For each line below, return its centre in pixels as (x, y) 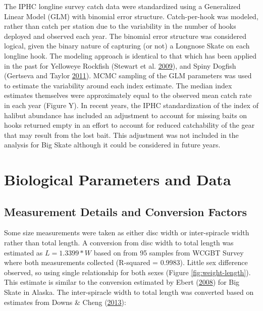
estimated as (23, 252)
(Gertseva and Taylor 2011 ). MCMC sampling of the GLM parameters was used (128, 75)
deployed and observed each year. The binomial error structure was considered (125, 36)
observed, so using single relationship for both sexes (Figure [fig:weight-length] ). (127, 272)
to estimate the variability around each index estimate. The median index (118, 85)
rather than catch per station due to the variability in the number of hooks (120, 26)
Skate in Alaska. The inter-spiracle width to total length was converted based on (129, 292)
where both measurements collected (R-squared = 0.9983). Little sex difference (126, 262)
